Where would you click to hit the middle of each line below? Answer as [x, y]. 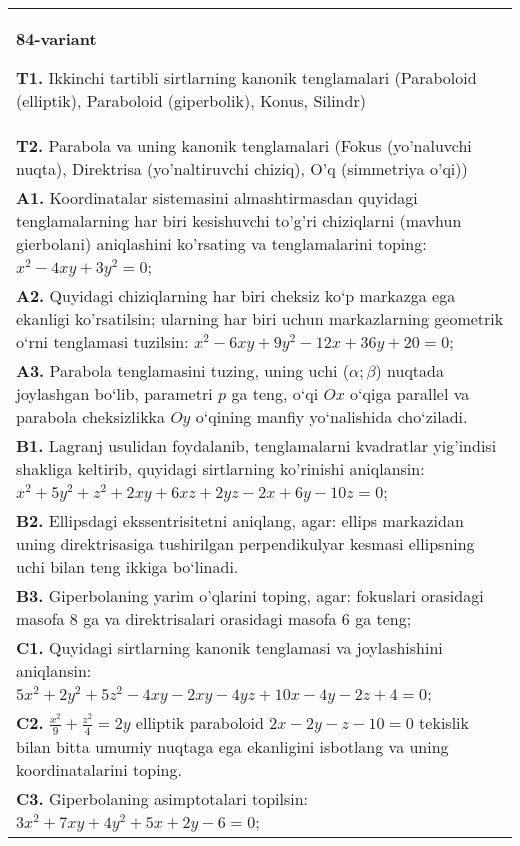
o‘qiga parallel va [410, 393]
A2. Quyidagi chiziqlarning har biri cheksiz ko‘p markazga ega [236, 295]
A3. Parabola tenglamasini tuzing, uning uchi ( [183, 370]
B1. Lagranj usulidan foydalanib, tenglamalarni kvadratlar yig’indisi [256, 445]
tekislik [444, 722]
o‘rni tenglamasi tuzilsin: [102, 341]
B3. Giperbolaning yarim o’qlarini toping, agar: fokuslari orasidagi [250, 595]
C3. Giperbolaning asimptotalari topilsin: [162, 798]
